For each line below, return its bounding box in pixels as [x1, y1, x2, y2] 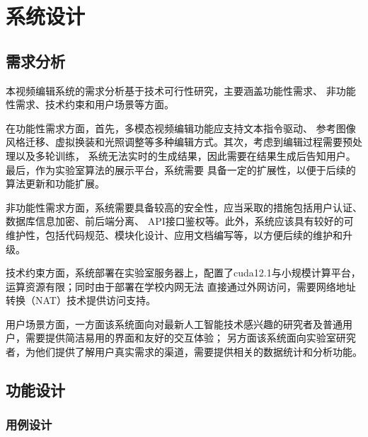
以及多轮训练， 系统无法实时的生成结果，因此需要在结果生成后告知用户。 [15, 148, 356, 163]
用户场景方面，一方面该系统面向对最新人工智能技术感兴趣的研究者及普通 [6, 316, 343, 331]
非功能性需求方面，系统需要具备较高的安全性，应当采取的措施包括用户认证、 [6, 199, 362, 214]
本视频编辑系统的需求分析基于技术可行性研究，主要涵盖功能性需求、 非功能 [6, 83, 356, 98]
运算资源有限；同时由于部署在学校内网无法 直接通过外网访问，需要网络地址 [6, 279, 356, 293]
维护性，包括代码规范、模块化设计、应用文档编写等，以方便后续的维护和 [6, 227, 343, 242]
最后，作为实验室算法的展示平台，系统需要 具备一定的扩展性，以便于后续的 [6, 162, 356, 177]
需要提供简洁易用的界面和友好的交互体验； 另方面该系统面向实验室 [25, 330, 336, 345]
